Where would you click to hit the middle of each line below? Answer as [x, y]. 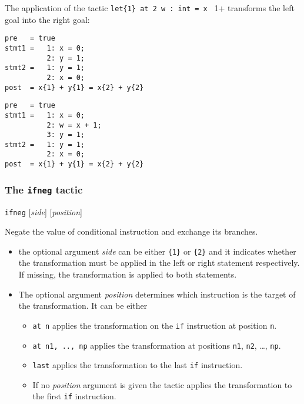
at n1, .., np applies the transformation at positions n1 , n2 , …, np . [157, 345]
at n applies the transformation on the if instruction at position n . [155, 325]
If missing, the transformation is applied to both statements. [128, 274]
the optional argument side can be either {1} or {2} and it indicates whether [157, 251]
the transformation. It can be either [83, 305]
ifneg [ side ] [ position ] [44, 211]
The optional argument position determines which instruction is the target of [157, 294]
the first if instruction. [74, 396]
